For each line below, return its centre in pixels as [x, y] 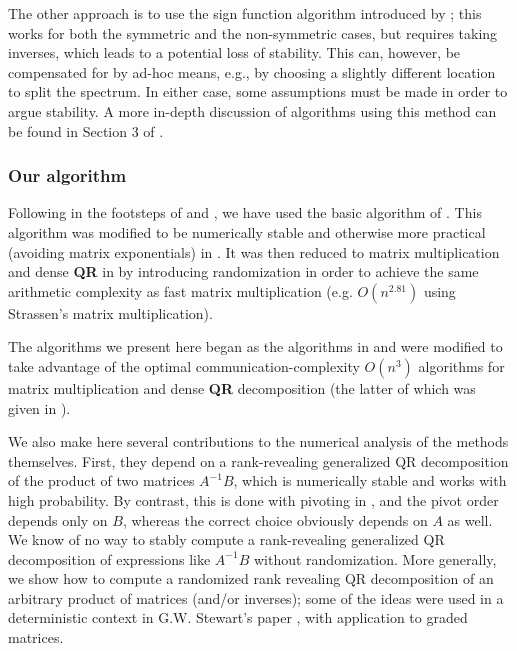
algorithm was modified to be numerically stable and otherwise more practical [247, 231]
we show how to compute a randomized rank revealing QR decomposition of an [251, 578]
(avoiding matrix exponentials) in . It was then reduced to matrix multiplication [254, 251]
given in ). [39, 407]
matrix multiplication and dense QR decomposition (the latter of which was [242, 387]
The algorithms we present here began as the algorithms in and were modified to [255, 346]
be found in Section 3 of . [86, 130]
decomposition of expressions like [109, 558]
